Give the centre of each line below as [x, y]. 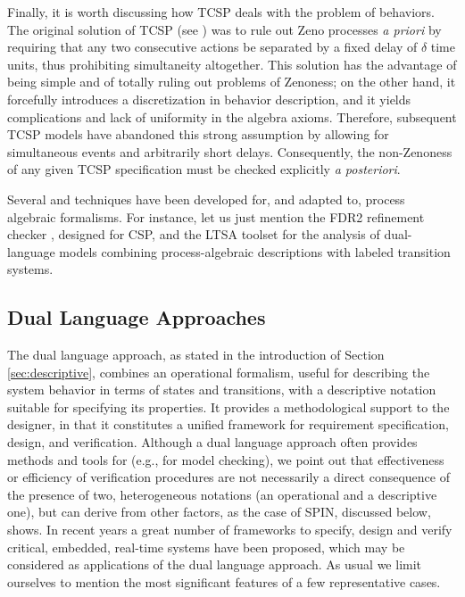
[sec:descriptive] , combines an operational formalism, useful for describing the [219, 372]
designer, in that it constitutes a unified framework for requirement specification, [228, 424]
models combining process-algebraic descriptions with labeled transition [255, 251]
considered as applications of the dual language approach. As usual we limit [215, 564]
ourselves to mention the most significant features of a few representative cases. [224, 581]
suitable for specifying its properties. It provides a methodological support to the [228, 406]
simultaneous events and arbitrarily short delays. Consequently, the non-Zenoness [230, 151]
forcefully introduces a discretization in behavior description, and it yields [209, 99]
